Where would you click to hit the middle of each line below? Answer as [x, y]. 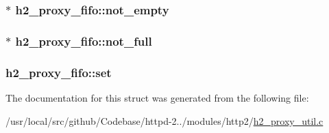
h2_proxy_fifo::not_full [84, 41]
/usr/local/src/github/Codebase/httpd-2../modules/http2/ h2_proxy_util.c [164, 120]
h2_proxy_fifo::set [59, 72]
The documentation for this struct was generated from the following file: [157, 97]
